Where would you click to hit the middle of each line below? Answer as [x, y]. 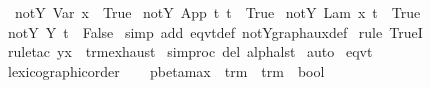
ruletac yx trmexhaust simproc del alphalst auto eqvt [190, 51]
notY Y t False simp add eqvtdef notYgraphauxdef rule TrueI [215, 31]
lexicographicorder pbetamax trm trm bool [166, 70]
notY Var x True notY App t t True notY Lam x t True [217, 12]
